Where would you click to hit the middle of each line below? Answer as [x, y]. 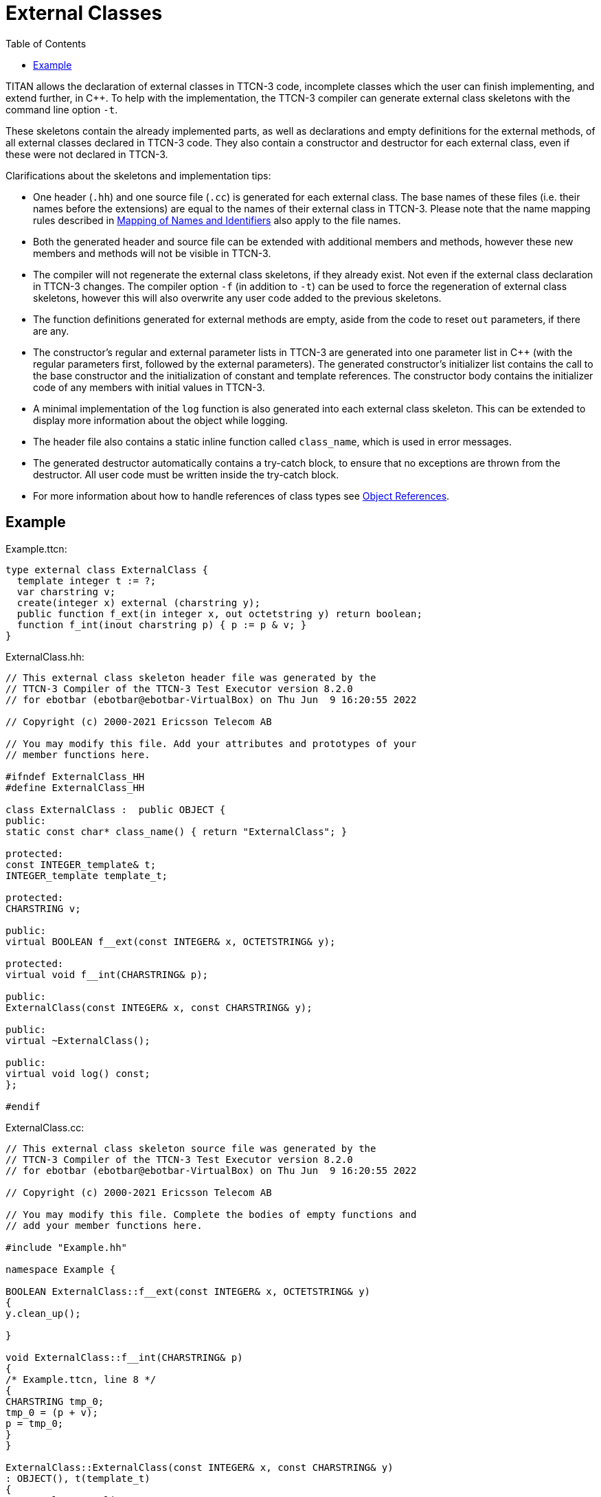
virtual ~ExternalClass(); [78, 1040]
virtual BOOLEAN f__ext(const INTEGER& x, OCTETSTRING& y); [171, 941]
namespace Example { [61, 1269]
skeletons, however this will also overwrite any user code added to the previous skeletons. [237, 298]
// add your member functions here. [104, 1225]
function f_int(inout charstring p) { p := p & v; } [162, 624]
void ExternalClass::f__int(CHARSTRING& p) [124, 1357]
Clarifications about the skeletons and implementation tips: [138, 175]
